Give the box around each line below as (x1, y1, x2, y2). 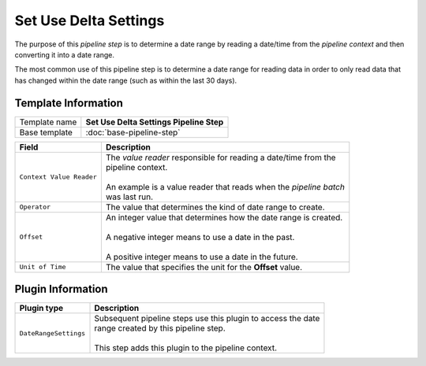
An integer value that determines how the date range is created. (105, 212, 343, 223)
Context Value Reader (19, 173, 98, 181)
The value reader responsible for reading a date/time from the (105, 152, 336, 163)
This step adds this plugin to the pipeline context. (94, 342, 278, 353)
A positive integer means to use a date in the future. (105, 251, 299, 262)
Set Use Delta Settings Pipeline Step (85, 116, 224, 128)
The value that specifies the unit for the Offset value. (105, 261, 303, 272)
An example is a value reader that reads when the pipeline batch (105, 181, 345, 192)
